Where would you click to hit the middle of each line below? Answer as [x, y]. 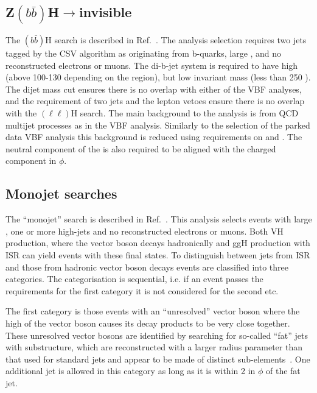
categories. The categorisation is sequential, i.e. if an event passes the [134, 279]
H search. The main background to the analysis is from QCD [185, 113]
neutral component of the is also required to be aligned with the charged [141, 148]
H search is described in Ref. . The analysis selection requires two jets [176, 40]
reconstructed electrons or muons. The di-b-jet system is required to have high [152, 65]
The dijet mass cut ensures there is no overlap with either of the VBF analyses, [154, 89]
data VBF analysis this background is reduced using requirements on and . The [154, 137]
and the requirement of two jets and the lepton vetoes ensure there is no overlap [155, 101]
